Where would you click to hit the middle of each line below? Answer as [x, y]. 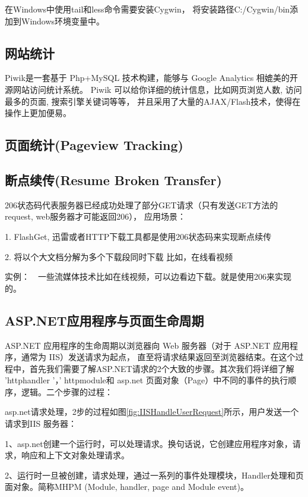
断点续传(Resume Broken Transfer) [113, 179]
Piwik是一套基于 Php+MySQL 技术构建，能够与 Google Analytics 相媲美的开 [151, 78]
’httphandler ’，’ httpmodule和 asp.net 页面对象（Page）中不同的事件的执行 [147, 380]
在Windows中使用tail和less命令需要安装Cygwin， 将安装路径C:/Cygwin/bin [147, 9]
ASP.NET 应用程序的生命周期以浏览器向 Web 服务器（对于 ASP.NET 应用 [147, 345]
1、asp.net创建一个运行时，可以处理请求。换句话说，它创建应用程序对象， [149, 443]
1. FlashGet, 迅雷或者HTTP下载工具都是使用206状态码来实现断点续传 [138, 236]
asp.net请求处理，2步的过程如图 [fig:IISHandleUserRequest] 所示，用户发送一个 [152, 412]
